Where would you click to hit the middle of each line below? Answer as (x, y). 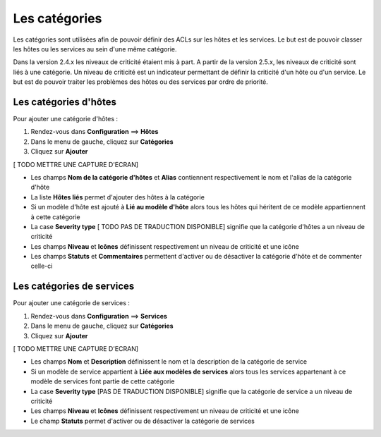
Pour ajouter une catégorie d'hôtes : (66, 119)
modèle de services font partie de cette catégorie (103, 381)
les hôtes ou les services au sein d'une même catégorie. (95, 49)
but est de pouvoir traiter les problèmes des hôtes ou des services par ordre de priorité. (140, 82)
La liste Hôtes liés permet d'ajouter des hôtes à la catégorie (117, 197)
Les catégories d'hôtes (65, 102)
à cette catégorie (55, 217)
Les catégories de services (74, 287)
